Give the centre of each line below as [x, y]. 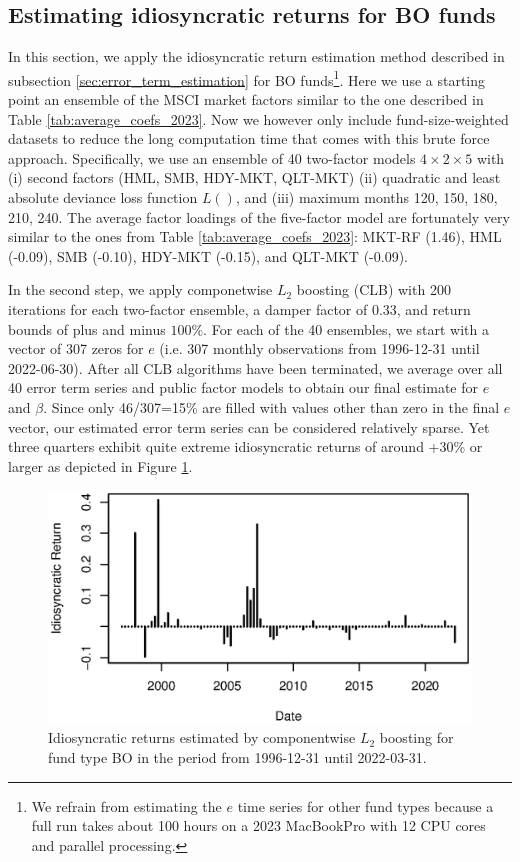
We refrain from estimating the [126, 805]
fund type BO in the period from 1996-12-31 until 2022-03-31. [237, 757]
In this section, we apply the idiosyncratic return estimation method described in [256, 56]
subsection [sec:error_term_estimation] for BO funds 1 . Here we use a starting [247, 78]
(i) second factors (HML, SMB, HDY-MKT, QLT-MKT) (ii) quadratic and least [254, 177]
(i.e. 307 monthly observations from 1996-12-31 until [319, 348]
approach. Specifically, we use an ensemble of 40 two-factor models [212, 157]
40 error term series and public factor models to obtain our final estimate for [243, 387]
